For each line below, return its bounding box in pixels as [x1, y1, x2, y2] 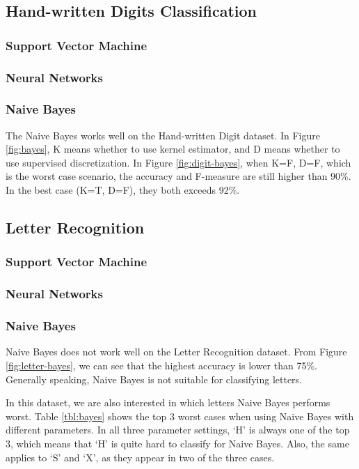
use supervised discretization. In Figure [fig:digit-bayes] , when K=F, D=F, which [6, 155, 351, 169]
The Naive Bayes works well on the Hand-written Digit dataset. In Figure [6, 128, 321, 142]
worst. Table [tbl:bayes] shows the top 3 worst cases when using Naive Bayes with [6, 408, 354, 423]
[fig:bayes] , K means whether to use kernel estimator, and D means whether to [6, 141, 340, 156]
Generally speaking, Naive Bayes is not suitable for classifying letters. [6, 371, 302, 386]
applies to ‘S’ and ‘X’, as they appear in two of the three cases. [6, 449, 275, 464]
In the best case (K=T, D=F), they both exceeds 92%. [6, 183, 240, 197]
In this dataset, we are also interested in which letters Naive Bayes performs [6, 395, 330, 410]
